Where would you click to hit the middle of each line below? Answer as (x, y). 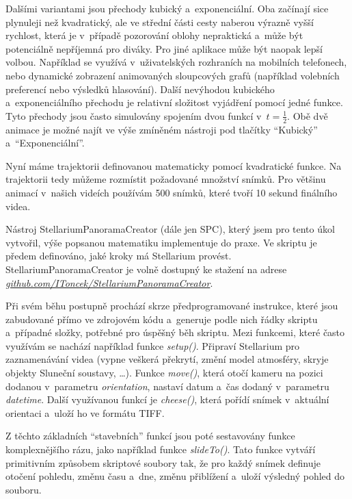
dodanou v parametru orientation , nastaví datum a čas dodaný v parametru (167, 386)
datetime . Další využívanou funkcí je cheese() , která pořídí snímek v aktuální (167, 399)
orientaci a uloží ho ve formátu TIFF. (85, 412)
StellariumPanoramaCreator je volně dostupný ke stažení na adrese (146, 269)
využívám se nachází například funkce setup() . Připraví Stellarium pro (153, 345)
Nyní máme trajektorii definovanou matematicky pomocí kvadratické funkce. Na (174, 165)
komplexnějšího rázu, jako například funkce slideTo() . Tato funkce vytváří (161, 449)
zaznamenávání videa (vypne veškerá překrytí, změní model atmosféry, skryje (167, 359)
